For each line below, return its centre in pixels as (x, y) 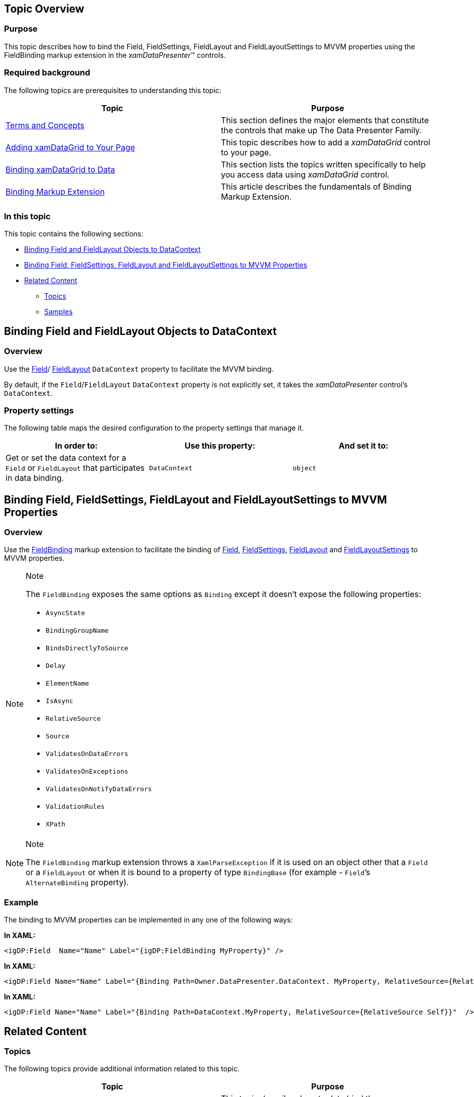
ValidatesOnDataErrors (87, 754)
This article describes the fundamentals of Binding (316, 186)
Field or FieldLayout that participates (75, 468)
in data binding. (35, 478)
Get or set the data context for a (66, 458)
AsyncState (66, 613)
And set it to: (364, 446)
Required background (47, 73)
